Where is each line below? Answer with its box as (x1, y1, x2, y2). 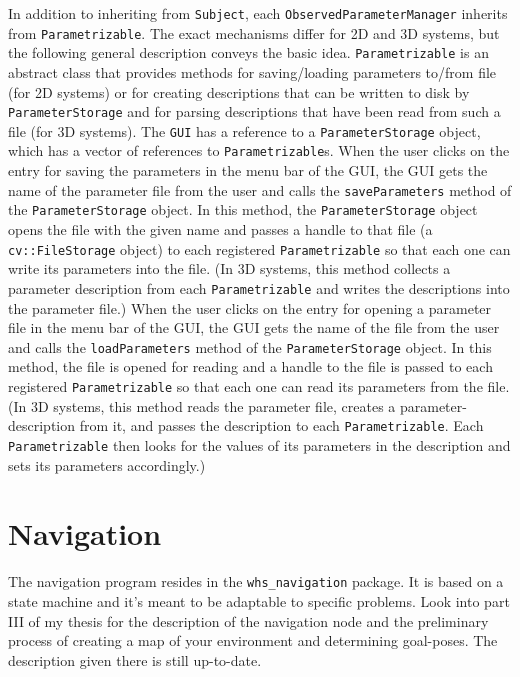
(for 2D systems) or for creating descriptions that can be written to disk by (8, 81, 470, 102)
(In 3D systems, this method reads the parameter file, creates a (8, 395, 396, 416)
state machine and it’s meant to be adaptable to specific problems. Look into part (8, 590, 510, 611)
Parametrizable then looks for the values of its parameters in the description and (8, 434, 511, 455)
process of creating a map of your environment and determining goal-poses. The (8, 630, 498, 651)
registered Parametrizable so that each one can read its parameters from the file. (8, 375, 510, 396)
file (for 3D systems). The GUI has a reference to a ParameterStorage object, (8, 120, 481, 141)
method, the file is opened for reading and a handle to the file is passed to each (8, 356, 493, 377)
